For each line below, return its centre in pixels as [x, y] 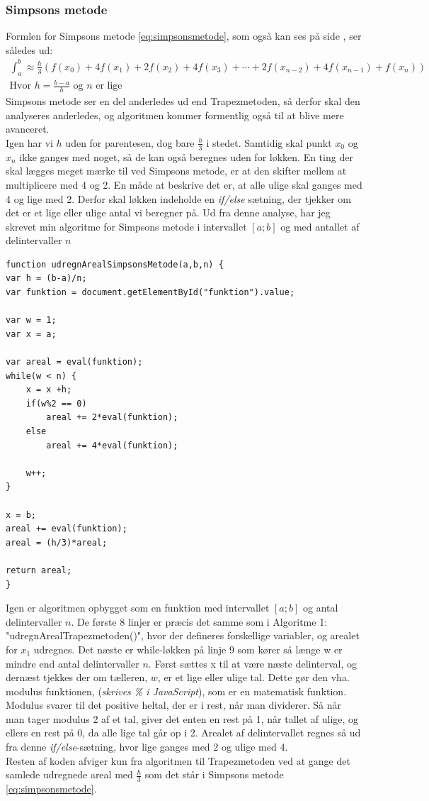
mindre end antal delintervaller [73, 663]
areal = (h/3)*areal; [57, 542]
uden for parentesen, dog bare [130, 142]
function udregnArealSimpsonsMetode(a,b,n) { [115, 264]
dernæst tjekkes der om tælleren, [77, 677]
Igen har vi [29, 142]
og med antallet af [320, 226]
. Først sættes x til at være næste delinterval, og [253, 663]
